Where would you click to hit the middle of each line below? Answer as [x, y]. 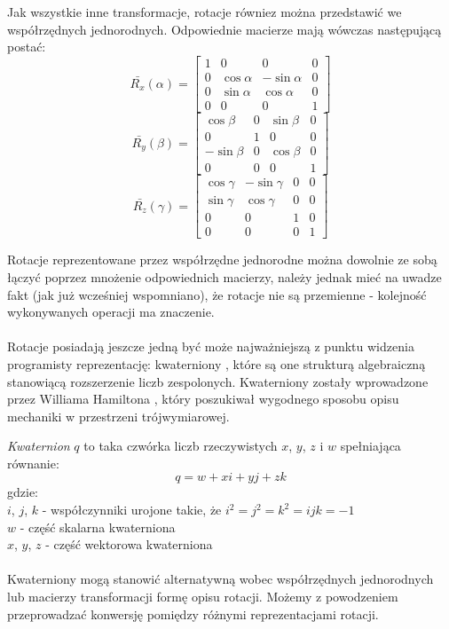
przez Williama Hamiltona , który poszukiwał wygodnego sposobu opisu [203, 399]
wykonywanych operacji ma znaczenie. [111, 312]
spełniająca [370, 446]
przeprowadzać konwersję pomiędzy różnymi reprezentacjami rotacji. [193, 613]
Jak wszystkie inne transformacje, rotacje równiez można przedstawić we [205, 12]
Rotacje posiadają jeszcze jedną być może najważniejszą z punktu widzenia [211, 346]
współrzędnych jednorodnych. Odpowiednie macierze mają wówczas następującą [224, 29]
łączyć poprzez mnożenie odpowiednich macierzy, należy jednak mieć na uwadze [224, 276]
